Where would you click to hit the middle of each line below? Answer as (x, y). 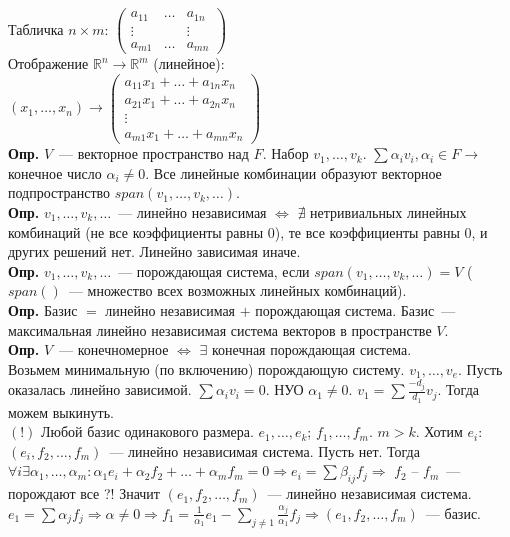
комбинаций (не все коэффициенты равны (136, 231)
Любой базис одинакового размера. (147, 431)
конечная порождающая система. (311, 349)
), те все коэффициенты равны (367, 231)
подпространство (59, 192)
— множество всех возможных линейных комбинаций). (237, 290)
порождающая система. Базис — (355, 309)
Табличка (36, 28)
